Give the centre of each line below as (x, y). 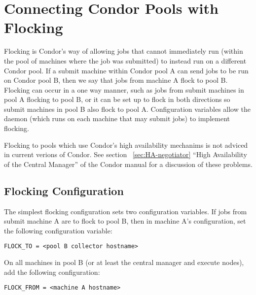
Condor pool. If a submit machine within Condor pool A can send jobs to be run (126, 70)
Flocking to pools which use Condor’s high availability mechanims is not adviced (126, 145)
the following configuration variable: (58, 230)
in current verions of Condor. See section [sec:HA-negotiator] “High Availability (126, 154)
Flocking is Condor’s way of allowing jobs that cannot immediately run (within (124, 51)
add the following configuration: (52, 272)
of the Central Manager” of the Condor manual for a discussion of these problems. (128, 164)
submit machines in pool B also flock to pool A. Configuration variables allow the (127, 109)
